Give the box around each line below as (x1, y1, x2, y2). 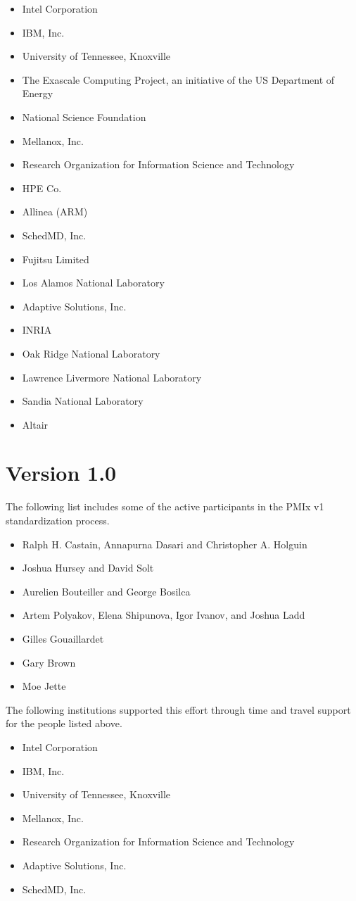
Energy (22, 86, 53, 101)
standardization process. (6, 513, 110, 527)
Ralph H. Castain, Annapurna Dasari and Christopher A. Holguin (22, 536, 307, 551)
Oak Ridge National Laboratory (22, 346, 160, 360)
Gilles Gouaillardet (22, 631, 104, 645)
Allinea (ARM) (22, 204, 88, 219)
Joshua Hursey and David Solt (22, 560, 154, 575)
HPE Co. (22, 180, 62, 195)
